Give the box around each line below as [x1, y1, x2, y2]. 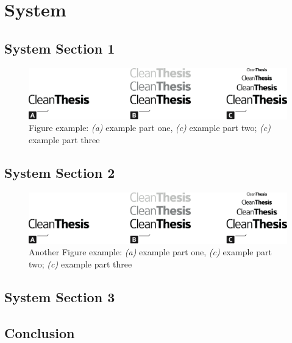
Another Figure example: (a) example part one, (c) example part [29, 246, 272, 258]
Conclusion [4, 323, 75, 342]
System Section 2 [4, 163, 115, 182]
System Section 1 [4, 38, 115, 57]
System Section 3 [4, 287, 115, 306]
